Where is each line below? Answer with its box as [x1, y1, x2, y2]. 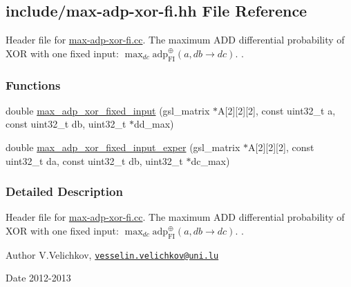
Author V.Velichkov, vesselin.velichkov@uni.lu [6, 247, 219, 261]
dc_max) [191, 153, 230, 168]
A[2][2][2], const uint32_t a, [218, 103, 336, 117]
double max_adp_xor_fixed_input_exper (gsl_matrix [6, 140, 240, 154]
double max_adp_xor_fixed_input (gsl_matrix [6, 103, 210, 117]
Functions [6, 76, 61, 93]
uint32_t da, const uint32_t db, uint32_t [6, 153, 183, 168]
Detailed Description [6, 183, 123, 200]
